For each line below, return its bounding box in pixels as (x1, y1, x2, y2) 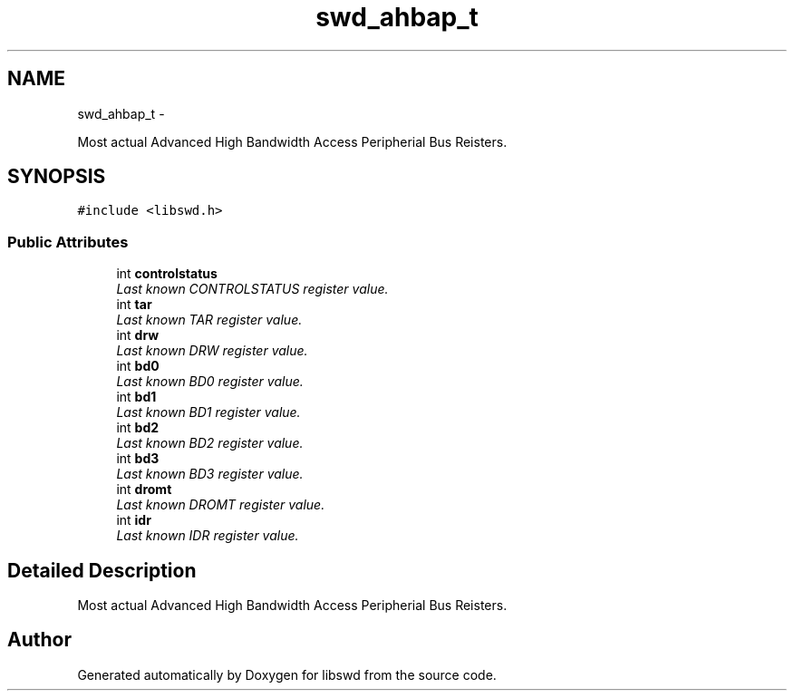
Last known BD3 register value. (116, 466, 304, 482)
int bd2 (116, 420, 160, 436)
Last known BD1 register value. (116, 404, 301, 421)
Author (7, 628, 72, 652)
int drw (116, 327, 160, 344)
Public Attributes (7, 232, 129, 251)
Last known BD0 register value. (116, 373, 304, 390)
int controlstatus (116, 266, 218, 282)
